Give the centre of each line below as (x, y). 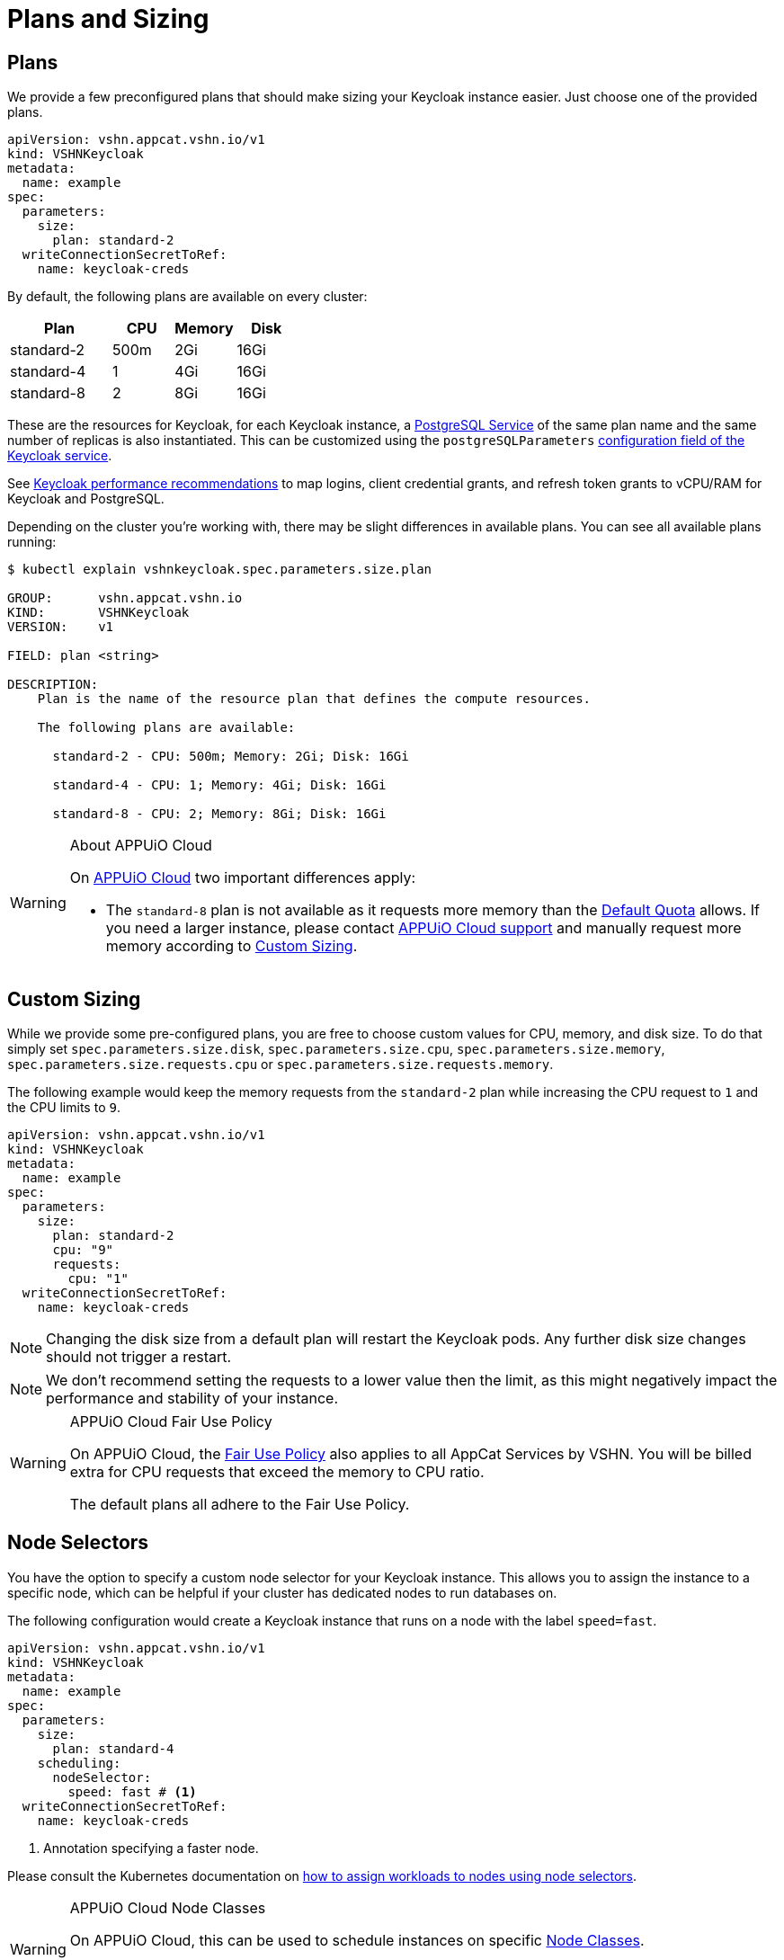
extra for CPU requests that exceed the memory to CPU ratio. (277, 1472)
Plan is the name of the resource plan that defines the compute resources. (314, 699)
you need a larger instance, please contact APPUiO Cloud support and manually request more (423, 928)
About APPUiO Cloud (141, 846)
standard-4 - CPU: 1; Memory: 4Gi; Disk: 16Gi (219, 785)
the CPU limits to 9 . (64, 1108)
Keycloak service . (60, 456)
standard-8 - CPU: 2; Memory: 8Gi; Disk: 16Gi (219, 814)
